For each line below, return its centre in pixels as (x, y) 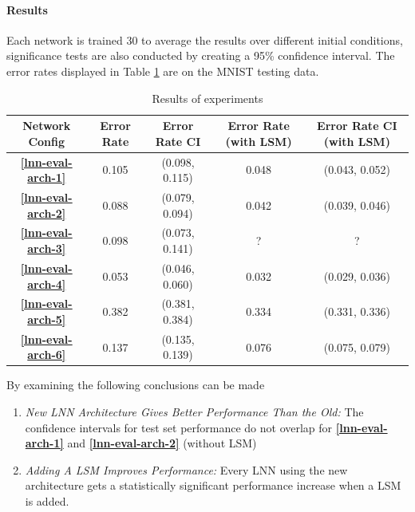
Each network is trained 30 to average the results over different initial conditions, (205, 39)
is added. (47, 501)
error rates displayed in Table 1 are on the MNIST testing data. (163, 71)
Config (47, 141)
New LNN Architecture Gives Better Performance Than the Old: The (194, 412)
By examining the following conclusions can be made (136, 385)
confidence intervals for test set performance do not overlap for (179, 427)
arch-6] (47, 354)
